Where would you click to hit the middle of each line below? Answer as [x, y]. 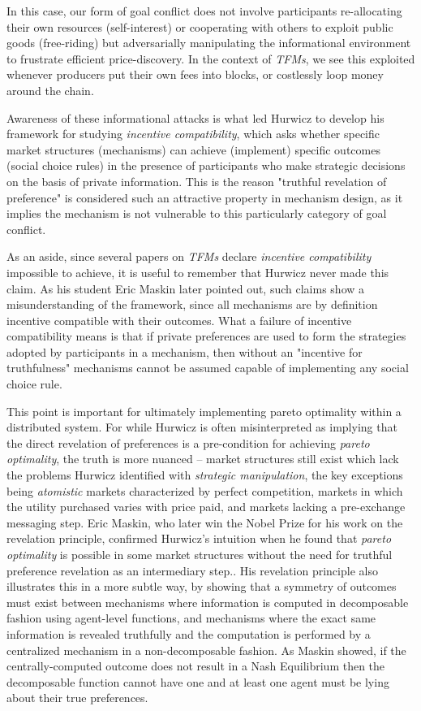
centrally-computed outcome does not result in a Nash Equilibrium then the [196, 666]
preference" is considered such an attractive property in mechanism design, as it [205, 197]
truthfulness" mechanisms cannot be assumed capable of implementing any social [208, 368]
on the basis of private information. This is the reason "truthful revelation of [197, 181]
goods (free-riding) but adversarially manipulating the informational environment [209, 43]
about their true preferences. [77, 698]
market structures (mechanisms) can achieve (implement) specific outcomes [193, 149]
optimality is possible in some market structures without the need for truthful [200, 554]
